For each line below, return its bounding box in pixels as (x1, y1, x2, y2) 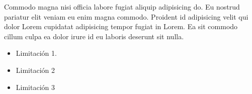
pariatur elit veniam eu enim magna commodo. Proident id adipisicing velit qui (4, 11, 248, 22)
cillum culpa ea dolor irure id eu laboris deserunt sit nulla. (4, 31, 184, 41)
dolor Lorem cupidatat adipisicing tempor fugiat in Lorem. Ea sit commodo (4, 21, 238, 32)
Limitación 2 (16, 64, 55, 75)
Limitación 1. (16, 48, 57, 58)
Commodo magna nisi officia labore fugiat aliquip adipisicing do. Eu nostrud (4, 2, 240, 12)
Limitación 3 (16, 81, 55, 92)
